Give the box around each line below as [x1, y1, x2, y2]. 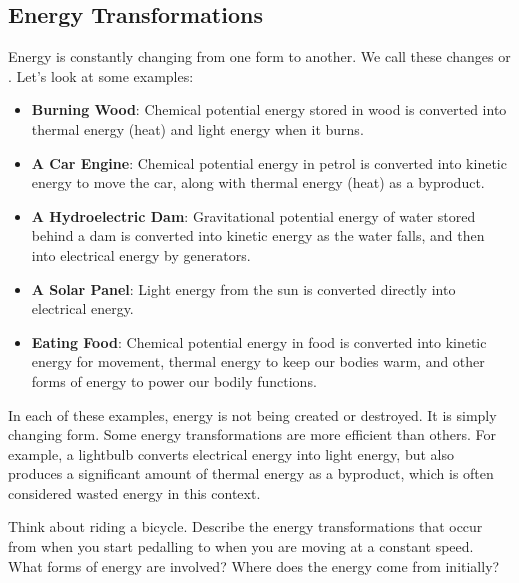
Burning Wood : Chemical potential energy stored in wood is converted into [31, 99, 507, 120]
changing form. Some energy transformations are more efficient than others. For [8, 424, 497, 445]
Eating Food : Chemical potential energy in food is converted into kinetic [31, 331, 487, 352]
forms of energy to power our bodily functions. [31, 370, 317, 391]
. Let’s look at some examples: [8, 65, 194, 86]
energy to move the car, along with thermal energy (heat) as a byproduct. [31, 172, 485, 193]
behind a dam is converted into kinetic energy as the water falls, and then [31, 225, 485, 246]
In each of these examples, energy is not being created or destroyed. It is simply [8, 404, 497, 425]
